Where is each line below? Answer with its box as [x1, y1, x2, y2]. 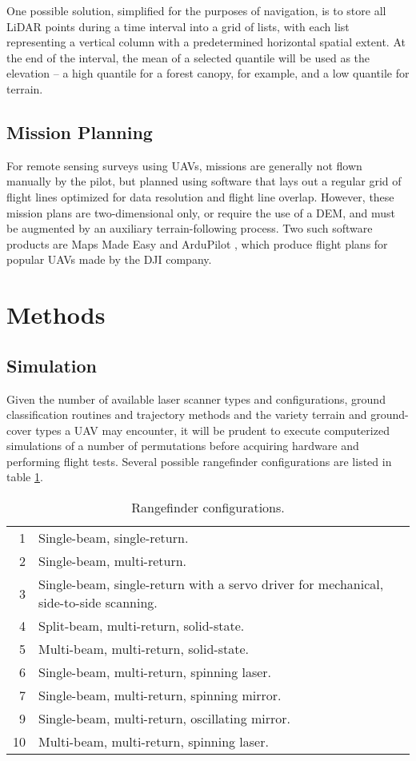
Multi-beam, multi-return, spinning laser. [38, 732, 269, 751]
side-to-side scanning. [38, 593, 158, 612]
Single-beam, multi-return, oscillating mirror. [38, 709, 291, 728]
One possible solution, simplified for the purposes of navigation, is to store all [6, 2, 386, 18]
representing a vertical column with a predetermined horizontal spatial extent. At [6, 34, 406, 50]
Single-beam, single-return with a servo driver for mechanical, [38, 575, 384, 594]
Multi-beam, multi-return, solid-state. [38, 639, 249, 659]
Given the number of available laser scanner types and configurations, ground [6, 390, 386, 407]
